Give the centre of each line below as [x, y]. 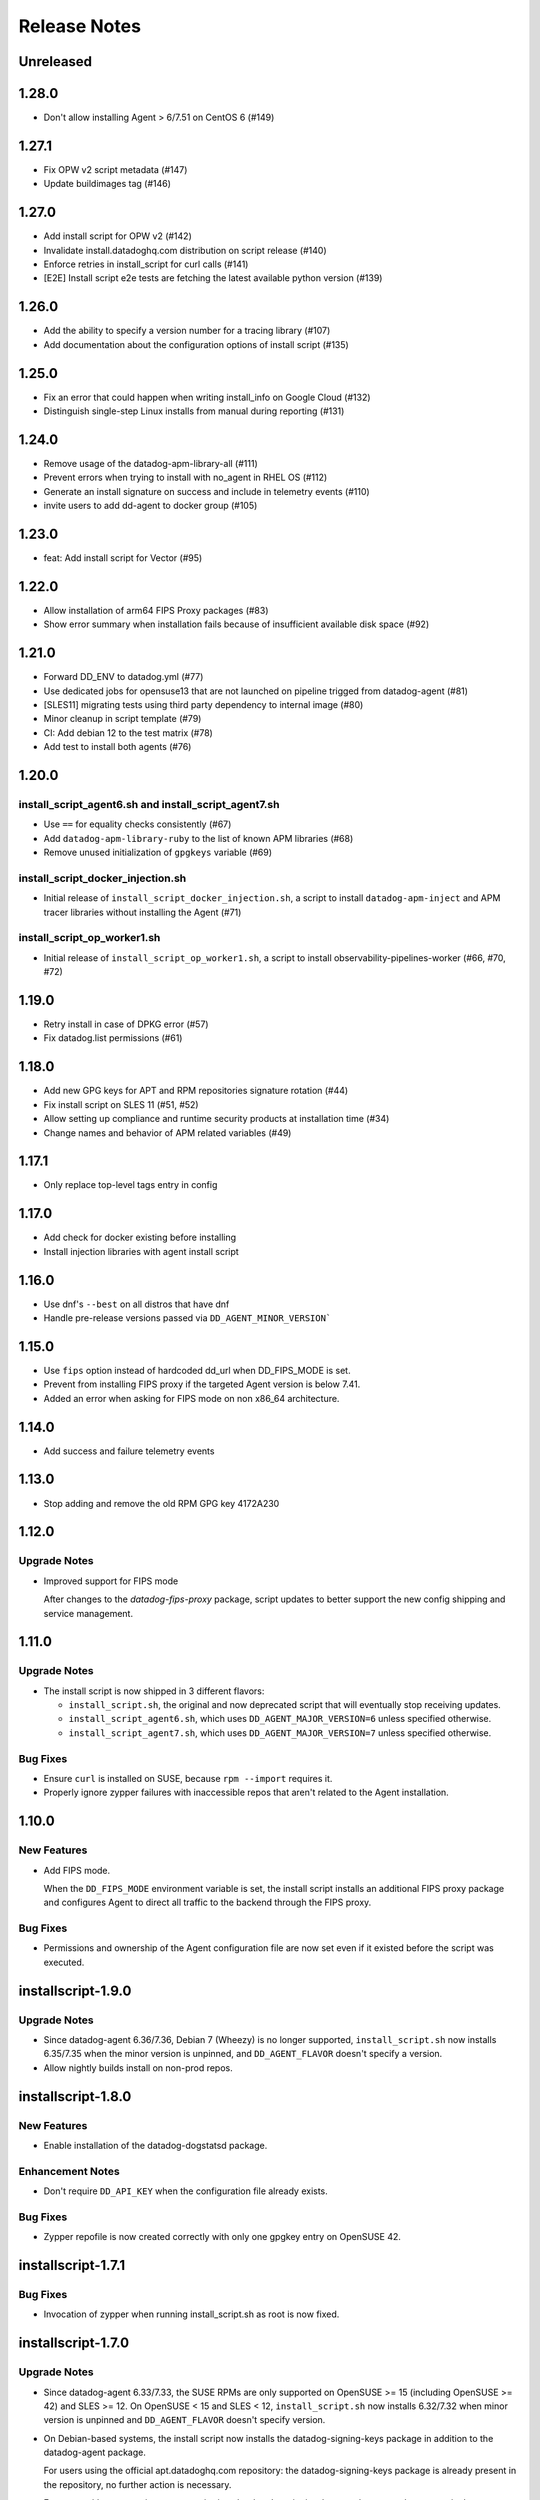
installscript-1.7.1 [72, 2265]
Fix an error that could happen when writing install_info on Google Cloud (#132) [207, 397]
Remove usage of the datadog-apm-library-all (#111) [151, 463]
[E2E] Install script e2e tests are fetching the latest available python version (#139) [213, 278]
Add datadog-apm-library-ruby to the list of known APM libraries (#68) [198, 838]
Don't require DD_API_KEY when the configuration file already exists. [186, 2191]
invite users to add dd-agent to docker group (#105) [150, 506]
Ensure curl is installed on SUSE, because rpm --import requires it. [188, 1778]
